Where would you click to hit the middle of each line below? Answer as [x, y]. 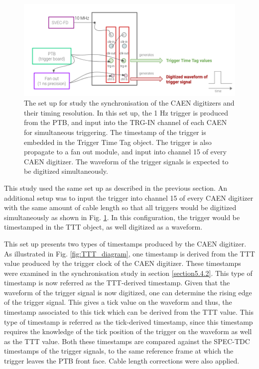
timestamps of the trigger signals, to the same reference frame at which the [119, 351]
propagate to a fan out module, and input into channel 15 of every [125, 152]
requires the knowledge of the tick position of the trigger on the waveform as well [128, 331]
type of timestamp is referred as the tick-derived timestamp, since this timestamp [129, 321]
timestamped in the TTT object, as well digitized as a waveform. [103, 227]
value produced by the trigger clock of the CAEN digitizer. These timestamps [123, 263]
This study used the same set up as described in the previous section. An [116, 187]
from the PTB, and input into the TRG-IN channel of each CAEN [126, 122]
